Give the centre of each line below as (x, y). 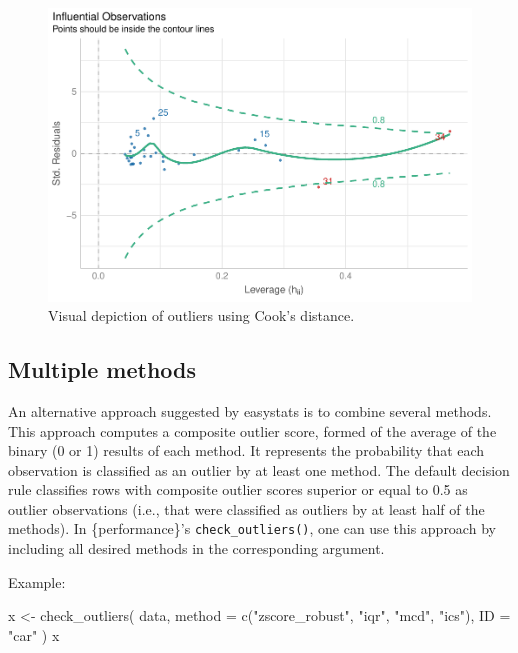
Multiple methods (102, 369)
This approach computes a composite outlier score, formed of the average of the (252, 430)
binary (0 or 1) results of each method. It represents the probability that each (246, 450)
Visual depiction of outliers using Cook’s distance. (201, 315)
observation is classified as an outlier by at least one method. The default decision (259, 469)
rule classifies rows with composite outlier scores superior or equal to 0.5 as (238, 489)
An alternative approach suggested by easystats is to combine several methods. (250, 410)
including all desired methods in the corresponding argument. (196, 548)
